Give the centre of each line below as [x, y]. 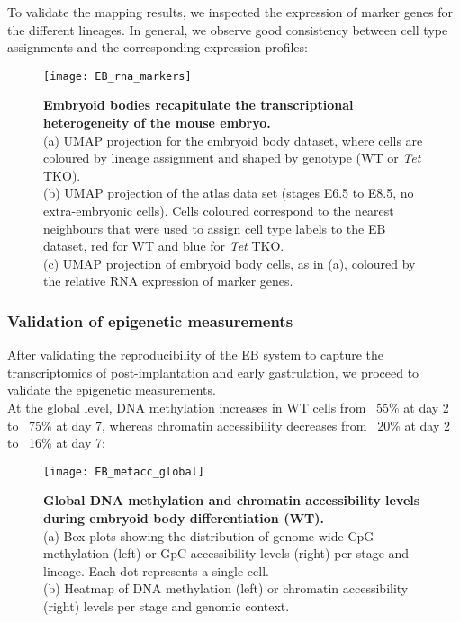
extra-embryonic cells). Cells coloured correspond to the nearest [219, 210]
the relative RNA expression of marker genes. [168, 281]
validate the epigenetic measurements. [112, 390]
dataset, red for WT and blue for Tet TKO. [164, 246]
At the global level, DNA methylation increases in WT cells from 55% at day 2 [228, 407]
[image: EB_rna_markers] [117, 76]
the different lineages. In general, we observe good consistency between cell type [228, 29]
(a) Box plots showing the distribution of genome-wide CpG [209, 535]
